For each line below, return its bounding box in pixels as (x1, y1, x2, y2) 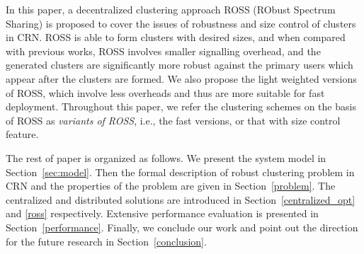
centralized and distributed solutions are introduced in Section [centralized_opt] (6, 192, 356, 207)
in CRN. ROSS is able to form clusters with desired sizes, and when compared (6, 30, 346, 45)
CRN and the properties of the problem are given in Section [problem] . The (6, 178, 336, 193)
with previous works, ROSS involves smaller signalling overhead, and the (6, 43, 321, 58)
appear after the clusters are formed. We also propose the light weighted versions (6, 71, 357, 86)
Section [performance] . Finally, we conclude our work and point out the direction (6, 219, 358, 234)
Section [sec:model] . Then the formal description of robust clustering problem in (6, 164, 355, 179)
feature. (6, 127, 39, 142)
